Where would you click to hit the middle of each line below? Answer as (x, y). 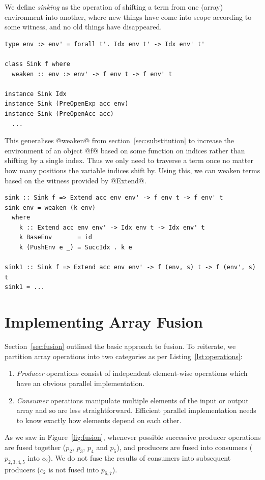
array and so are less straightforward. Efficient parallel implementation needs (136, 410)
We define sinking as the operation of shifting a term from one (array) (114, 7)
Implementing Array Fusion (104, 322)
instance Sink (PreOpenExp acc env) (67, 104)
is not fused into (74, 469)
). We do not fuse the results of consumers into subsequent (139, 457)
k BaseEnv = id (55, 237)
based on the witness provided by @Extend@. (76, 180)
